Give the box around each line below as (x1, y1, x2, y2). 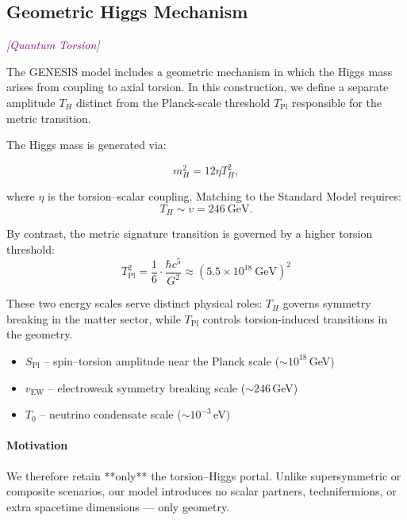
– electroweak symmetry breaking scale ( (48, 379, 246, 396)
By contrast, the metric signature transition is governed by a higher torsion (6, 225, 373, 242)
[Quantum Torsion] (6, 36, 100, 53)
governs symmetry (282, 295, 371, 312)
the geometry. (6, 326, 73, 342)
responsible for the (291, 94, 382, 110)
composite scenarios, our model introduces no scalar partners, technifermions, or (6, 483, 397, 499)
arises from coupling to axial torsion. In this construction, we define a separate (6, 78, 389, 95)
